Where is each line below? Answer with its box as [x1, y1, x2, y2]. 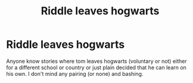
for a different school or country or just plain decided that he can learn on [6, 64, 186, 71]
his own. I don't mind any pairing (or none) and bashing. [6, 70, 144, 77]
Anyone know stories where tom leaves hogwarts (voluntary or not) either [6, 57, 188, 64]
